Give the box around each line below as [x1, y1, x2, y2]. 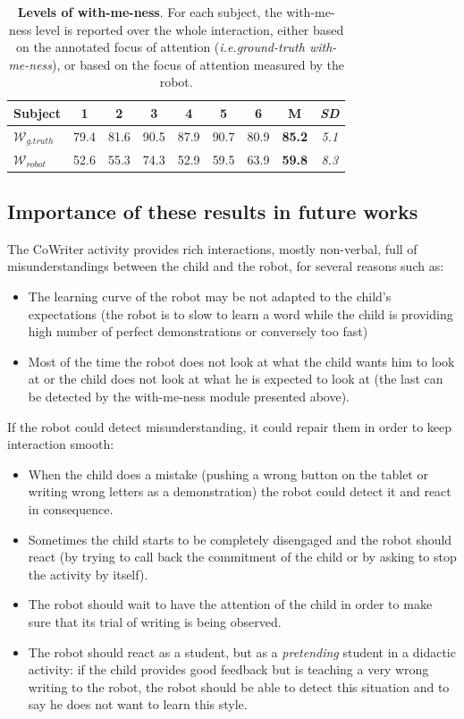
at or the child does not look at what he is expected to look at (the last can [28, 369, 443, 388]
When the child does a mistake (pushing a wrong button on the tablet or [28, 464, 428, 483]
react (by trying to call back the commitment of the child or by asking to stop [28, 547, 457, 566]
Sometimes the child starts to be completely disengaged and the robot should [28, 529, 452, 548]
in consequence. [28, 499, 114, 518]
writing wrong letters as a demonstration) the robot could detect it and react [28, 482, 451, 501]
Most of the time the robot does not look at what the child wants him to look [28, 351, 455, 370]
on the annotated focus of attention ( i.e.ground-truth [16, 38, 305, 56]
